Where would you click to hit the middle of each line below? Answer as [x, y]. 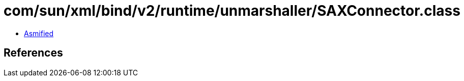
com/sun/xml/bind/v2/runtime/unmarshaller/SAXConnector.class [232, 11]
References [33, 53]
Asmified [39, 33]
